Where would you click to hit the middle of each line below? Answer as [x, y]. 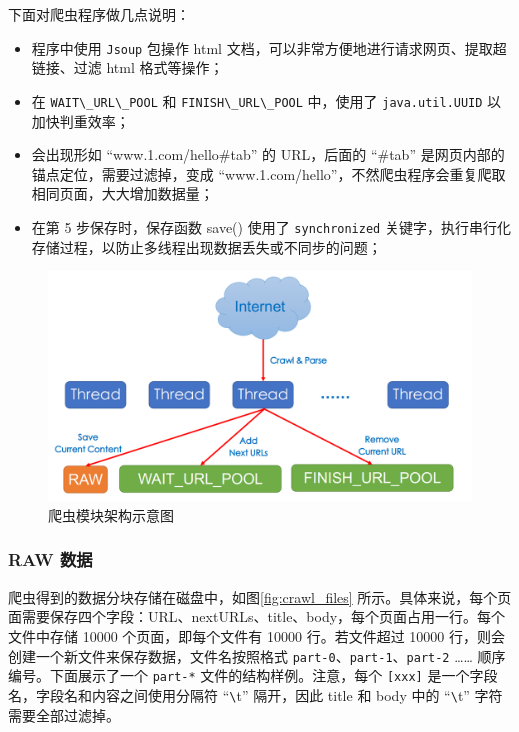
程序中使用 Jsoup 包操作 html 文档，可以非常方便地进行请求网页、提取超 [269, 47]
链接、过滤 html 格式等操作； [127, 67]
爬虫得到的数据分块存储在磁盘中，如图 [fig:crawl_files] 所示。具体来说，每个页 [260, 596]
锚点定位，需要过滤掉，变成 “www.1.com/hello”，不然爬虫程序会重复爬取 [268, 173]
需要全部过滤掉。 [64, 714]
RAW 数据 [50, 559]
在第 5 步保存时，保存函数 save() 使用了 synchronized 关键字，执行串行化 [271, 226]
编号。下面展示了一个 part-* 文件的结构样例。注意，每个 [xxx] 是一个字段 [253, 675]
